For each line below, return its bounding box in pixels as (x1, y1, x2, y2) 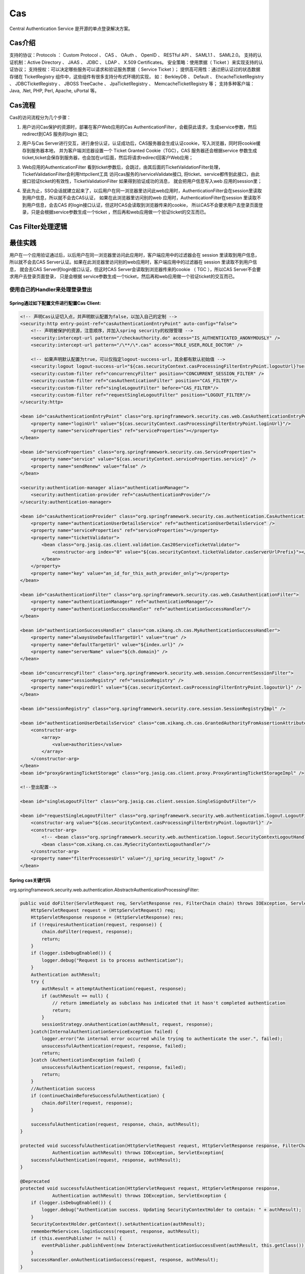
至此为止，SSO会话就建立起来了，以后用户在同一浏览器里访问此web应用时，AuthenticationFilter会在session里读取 (22, 188, 262, 194)
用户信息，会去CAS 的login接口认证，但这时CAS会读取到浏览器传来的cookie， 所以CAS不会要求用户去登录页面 (26, 202, 259, 208)
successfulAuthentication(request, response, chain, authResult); (30, 1121, 200, 1127)
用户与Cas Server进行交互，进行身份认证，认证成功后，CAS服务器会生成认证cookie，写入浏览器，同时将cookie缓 (22, 140, 261, 146)
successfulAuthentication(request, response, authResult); (30, 1157, 181, 1163)
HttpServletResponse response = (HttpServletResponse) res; (30, 915, 184, 920)
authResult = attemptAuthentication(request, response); (41, 986, 187, 992)
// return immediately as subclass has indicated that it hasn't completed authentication (52, 1000, 286, 1006)
